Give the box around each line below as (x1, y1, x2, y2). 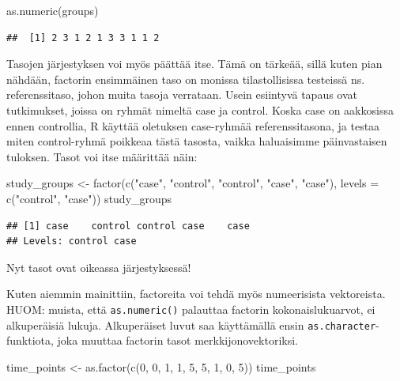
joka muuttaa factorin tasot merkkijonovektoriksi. (57, 332, 298, 349)
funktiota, (6, 332, 54, 349)
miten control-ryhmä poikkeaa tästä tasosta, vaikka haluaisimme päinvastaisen (6, 133, 387, 149)
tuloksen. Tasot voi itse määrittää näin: (6, 148, 198, 164)
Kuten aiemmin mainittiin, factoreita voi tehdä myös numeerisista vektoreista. (6, 285, 386, 302)
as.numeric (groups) (6, 2, 99, 18)
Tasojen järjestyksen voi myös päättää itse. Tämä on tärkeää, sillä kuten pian (6, 55, 383, 72)
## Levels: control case (6, 236, 137, 247)
